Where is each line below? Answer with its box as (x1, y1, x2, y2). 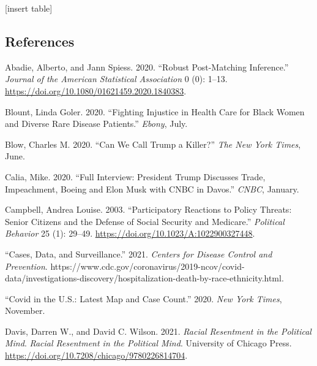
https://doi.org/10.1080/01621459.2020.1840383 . (5, 84, 187, 97)
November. (5, 304, 45, 317)
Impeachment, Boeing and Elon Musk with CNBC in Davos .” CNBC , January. (5, 182, 299, 195)
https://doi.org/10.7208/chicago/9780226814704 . (5, 349, 188, 362)
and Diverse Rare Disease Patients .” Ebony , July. (5, 117, 188, 130)
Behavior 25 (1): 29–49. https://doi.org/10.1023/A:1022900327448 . (5, 227, 255, 240)
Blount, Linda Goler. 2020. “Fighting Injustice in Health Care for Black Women (5, 105, 305, 118)
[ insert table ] (5, 2, 53, 14)
